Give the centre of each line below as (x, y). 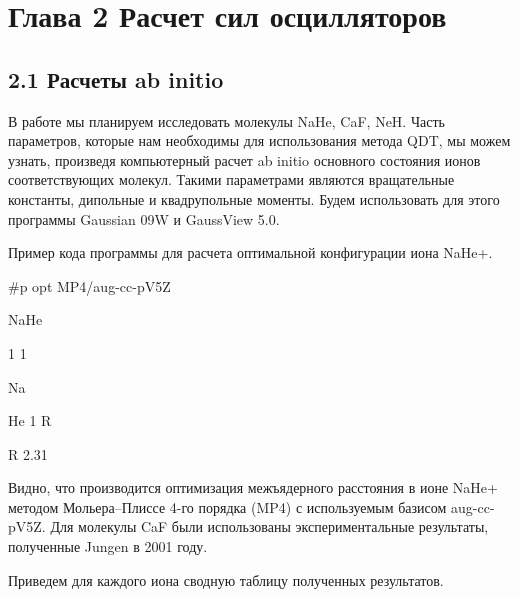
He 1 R (30, 420)
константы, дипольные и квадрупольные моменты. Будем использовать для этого (254, 198)
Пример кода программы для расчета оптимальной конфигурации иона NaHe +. (250, 252)
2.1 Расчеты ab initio (116, 78)
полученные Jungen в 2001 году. (108, 546)
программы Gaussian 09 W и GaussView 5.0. (144, 218)
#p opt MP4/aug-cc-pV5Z (89, 285)
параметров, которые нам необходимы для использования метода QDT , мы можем (259, 140)
